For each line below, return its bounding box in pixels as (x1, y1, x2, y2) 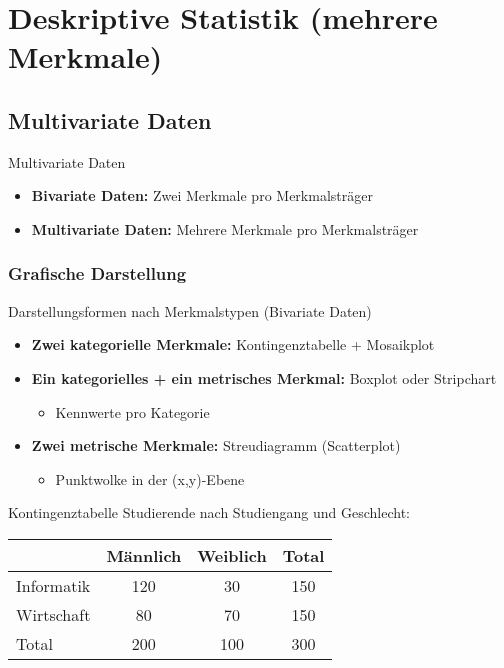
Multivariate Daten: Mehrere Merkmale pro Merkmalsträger (31, 218, 419, 239)
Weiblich (197, 543, 267, 567)
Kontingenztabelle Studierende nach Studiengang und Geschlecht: (8, 502, 410, 523)
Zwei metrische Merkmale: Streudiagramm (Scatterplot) (31, 435, 401, 456)
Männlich (106, 543, 182, 567)
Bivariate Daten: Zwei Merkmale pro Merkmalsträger (31, 185, 373, 206)
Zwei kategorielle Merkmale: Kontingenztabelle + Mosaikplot (31, 334, 435, 355)
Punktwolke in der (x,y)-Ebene (55, 468, 245, 489)
